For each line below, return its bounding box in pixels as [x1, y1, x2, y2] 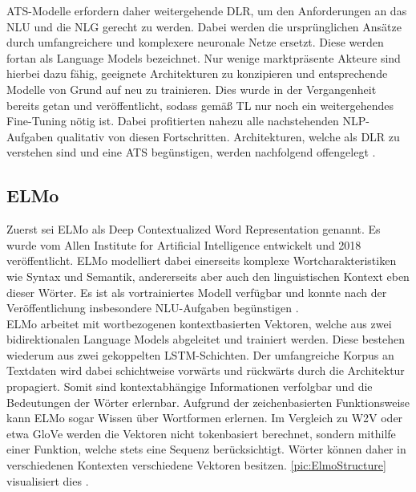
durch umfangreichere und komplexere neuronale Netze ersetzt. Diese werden [6, 34, 384, 51]
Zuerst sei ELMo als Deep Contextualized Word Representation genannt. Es [6, 221, 381, 238]
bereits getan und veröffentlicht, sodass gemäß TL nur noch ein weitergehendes [6, 96, 394, 113]
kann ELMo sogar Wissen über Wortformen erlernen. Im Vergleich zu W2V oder [6, 409, 403, 426]
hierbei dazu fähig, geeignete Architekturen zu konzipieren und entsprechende [6, 65, 388, 82]
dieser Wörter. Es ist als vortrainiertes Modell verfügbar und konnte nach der [6, 283, 387, 300]
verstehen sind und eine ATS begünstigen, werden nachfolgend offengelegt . [6, 144, 376, 161]
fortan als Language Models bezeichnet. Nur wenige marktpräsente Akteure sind [6, 49, 401, 66]
